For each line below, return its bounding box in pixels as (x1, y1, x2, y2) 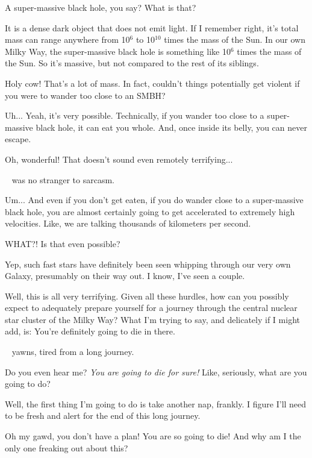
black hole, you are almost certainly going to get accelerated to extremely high (5, 205, 295, 218)
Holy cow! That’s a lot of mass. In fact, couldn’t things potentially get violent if (5, 77, 300, 89)
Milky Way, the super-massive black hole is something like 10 (5, 45, 231, 57)
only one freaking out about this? (5, 441, 128, 454)
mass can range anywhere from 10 (5, 33, 130, 46)
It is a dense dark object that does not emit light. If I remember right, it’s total (5, 21, 299, 34)
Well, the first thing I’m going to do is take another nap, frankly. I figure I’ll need (5, 397, 307, 410)
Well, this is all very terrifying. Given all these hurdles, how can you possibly (5, 289, 289, 302)
